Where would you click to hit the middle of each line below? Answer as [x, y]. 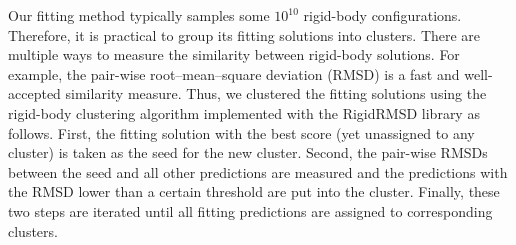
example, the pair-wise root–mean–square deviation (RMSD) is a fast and [234, 73]
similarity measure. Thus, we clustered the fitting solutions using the [276, 93]
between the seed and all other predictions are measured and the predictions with [258, 171]
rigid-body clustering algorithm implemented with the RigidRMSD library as [244, 112]
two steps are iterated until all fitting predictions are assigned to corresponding [250, 210]
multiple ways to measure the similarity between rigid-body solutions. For [234, 54]
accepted [34, 93]
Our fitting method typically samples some [139, 15]
